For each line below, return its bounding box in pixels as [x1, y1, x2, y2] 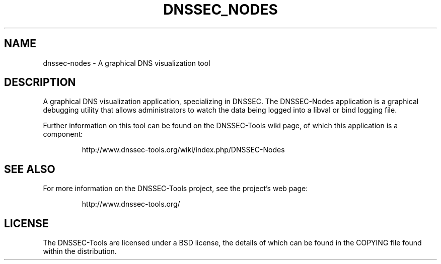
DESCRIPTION [4, 76, 76, 89]
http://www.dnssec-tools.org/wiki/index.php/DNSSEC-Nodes [82, 145, 285, 154]
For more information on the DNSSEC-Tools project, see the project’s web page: [43, 184, 308, 193]
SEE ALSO [4, 162, 55, 175]
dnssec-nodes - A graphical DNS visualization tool [43, 58, 210, 67]
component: [43, 130, 83, 139]
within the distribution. [43, 247, 117, 256]
